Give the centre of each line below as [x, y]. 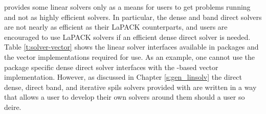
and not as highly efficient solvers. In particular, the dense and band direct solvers [133, 17]
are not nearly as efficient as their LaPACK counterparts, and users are [116, 27]
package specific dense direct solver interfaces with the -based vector [111, 67]
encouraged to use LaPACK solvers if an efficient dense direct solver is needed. [127, 37]
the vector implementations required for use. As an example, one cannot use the [130, 56]
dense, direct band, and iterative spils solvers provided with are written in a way [130, 87]
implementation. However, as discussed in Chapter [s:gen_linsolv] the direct [123, 77]
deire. [13, 107]
